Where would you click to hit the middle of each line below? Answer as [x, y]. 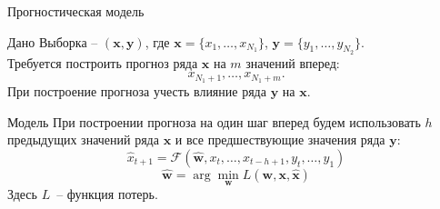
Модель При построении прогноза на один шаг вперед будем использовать [214, 121]
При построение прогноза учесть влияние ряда [137, 91]
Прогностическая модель [76, 11]
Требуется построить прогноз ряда [103, 62]
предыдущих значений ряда [83, 139]
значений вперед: [293, 62]
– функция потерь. [107, 194]
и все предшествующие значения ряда [280, 139]
